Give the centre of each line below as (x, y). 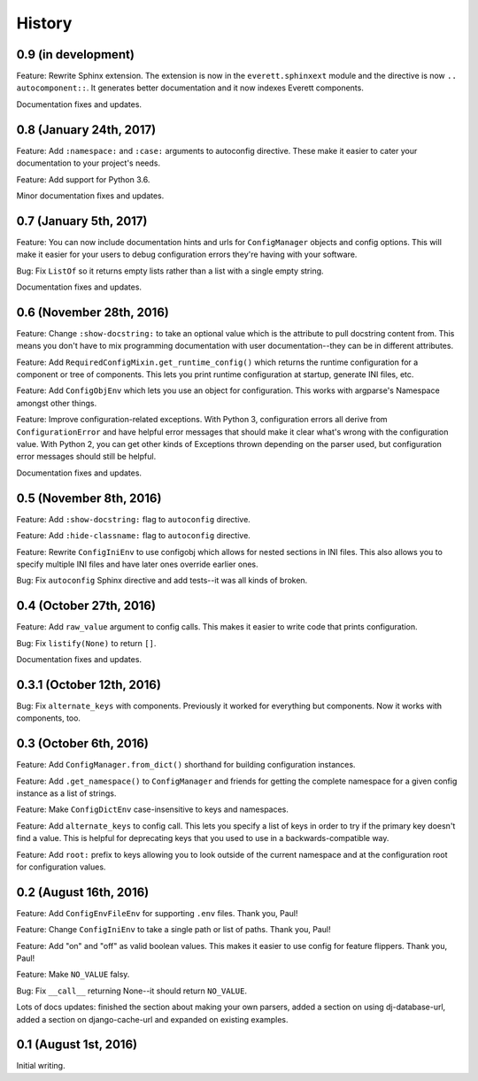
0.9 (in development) (75, 54)
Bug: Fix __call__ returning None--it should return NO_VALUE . (132, 991)
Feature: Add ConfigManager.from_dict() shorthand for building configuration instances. (186, 765)
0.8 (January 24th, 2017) (86, 130)
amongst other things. (57, 403)
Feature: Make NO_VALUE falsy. (73, 975)
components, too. (49, 718)
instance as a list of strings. (66, 793)
